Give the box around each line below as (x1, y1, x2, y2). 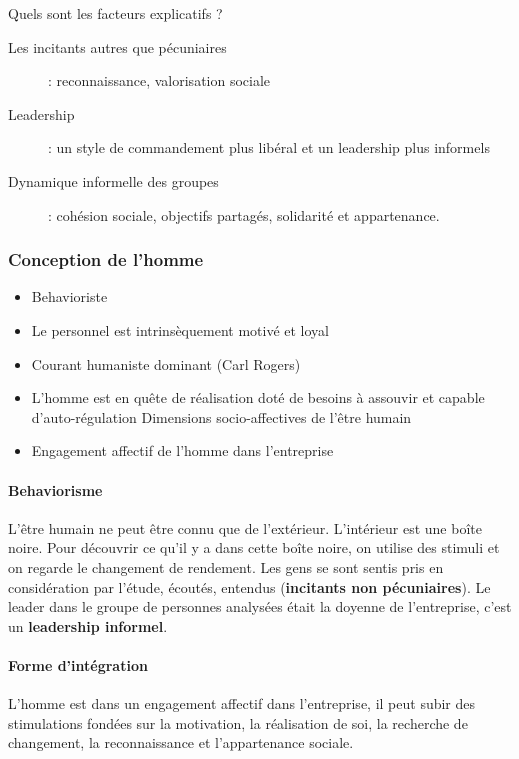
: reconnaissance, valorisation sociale (48, 70, 271, 91)
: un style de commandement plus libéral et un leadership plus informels (48, 137, 490, 158)
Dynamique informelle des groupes (8, 170, 219, 191)
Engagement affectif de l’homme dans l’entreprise (31, 440, 334, 461)
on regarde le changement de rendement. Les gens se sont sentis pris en (8, 556, 444, 577)
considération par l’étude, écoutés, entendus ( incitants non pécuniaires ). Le (8, 576, 491, 597)
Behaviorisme (8, 479, 103, 500)
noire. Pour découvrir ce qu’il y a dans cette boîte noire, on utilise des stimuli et (8, 537, 500, 558)
